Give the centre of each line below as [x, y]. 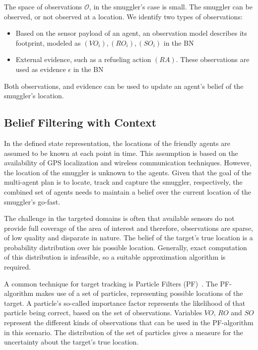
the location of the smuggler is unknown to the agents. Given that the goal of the [128, 172]
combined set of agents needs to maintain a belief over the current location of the [128, 191]
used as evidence [41, 69]
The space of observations [43, 6]
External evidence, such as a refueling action [83, 59]
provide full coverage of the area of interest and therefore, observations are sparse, [129, 228]
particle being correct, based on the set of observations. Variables [103, 313]
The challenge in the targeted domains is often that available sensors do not [119, 218]
